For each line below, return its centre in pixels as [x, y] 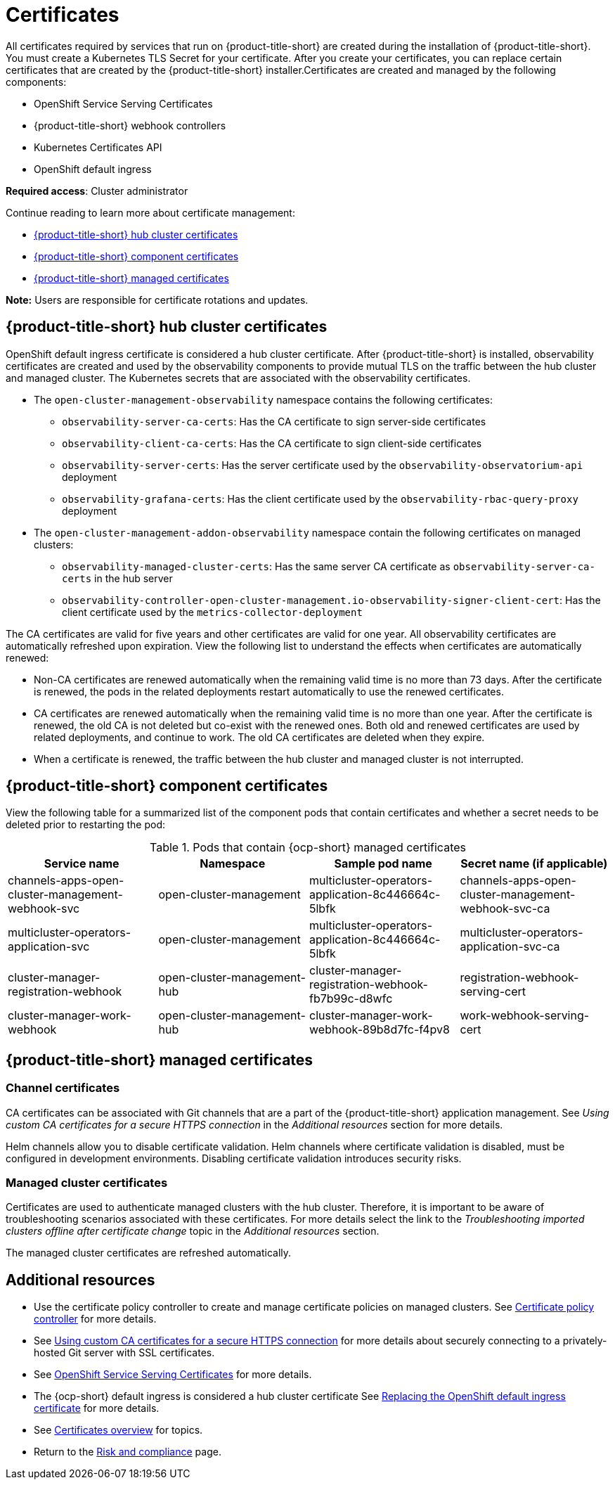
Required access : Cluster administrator [97, 191]
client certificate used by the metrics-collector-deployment [212, 612]
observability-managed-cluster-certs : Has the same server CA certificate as [256, 566]
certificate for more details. [97, 1408]
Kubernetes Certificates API [98, 147]
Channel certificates [63, 1088]
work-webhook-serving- [525, 1016]
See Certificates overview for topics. [118, 1430]
